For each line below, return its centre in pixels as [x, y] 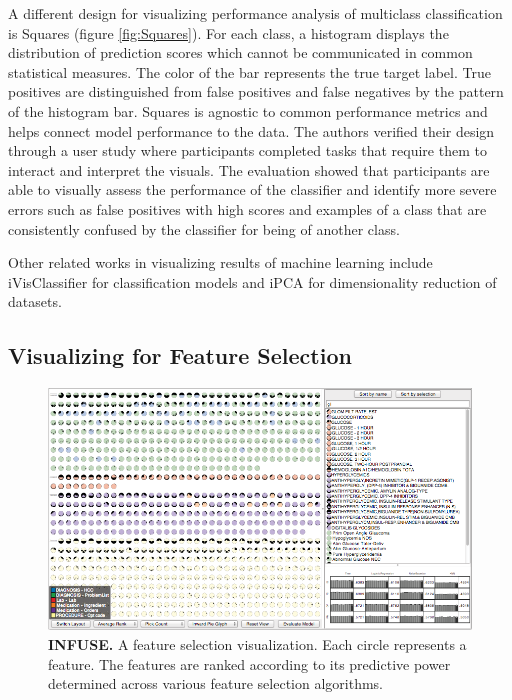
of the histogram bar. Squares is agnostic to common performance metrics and [248, 110]
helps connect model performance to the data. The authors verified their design [251, 130]
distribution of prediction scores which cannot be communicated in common [240, 52]
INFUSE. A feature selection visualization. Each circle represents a [257, 644]
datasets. [35, 301]
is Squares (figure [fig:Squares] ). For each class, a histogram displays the [228, 32]
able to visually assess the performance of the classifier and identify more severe [252, 189]
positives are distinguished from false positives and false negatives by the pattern [256, 91]
